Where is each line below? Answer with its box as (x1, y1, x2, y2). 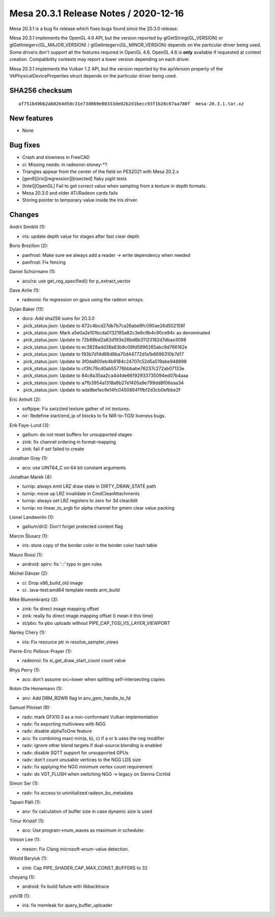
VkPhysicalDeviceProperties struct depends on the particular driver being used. (9, 73, 177, 79)
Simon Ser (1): (9, 780, 39, 786)
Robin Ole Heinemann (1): (9, 686, 63, 692)
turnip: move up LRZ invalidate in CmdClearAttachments (22, 490, 140, 496)
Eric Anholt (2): (9, 396, 41, 402)
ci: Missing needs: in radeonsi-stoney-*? (22, 161, 107, 167)
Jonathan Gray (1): (9, 455, 48, 462)
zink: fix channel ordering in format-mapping (22, 439, 116, 445)
